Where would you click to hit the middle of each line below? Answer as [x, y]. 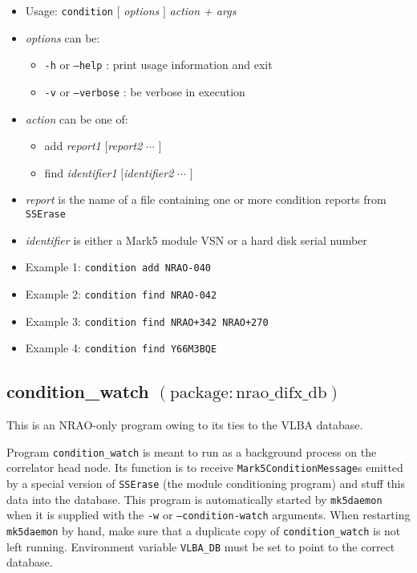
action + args [203, 10]
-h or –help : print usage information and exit [158, 65]
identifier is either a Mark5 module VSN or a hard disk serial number [196, 240]
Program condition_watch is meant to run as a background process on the [192, 451]
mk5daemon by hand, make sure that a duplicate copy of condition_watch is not [204, 530]
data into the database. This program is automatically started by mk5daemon [194, 499]
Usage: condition [69, 10]
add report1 [73, 146]
